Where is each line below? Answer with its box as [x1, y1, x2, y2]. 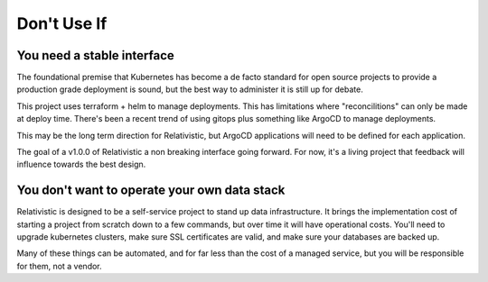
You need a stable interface [16, 48, 175, 63]
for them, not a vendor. [16, 260, 103, 271]
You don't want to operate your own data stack [16, 183, 286, 198]
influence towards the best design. [16, 159, 146, 170]
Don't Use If [16, 14, 108, 33]
